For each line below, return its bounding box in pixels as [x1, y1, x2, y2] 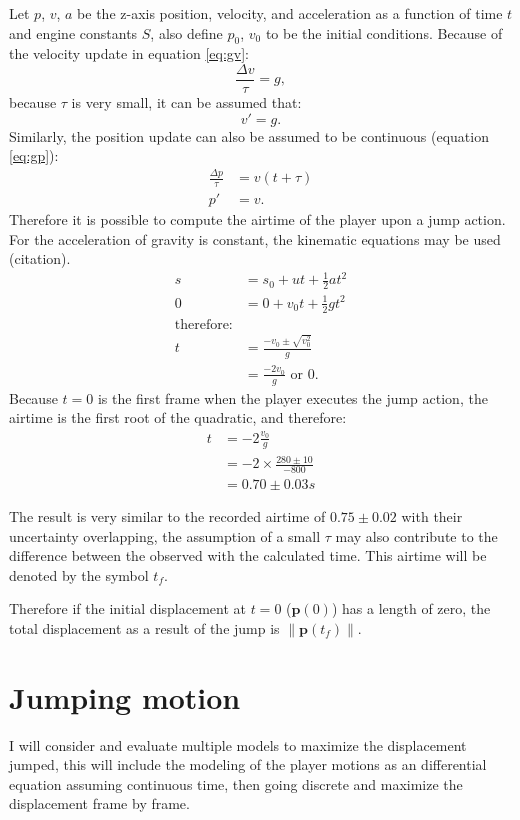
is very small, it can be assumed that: [71, 92, 302, 113]
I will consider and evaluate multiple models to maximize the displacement [9, 734, 467, 755]
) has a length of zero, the [331, 598, 491, 619]
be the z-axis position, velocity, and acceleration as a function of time [77, 3, 503, 23]
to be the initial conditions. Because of [265, 22, 503, 43]
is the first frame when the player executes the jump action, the [97, 387, 488, 408]
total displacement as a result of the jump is [9, 617, 280, 638]
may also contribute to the [335, 525, 498, 546]
